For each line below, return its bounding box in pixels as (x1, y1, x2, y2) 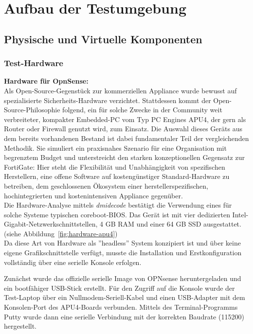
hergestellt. (4, 321, 37, 331)
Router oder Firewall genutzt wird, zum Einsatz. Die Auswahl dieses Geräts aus (4, 123, 242, 134)
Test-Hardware (4, 57, 63, 69)
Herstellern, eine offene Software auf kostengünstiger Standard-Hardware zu (4, 171, 230, 181)
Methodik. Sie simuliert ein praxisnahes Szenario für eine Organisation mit (4, 142, 227, 153)
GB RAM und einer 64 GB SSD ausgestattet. (105, 219, 241, 229)
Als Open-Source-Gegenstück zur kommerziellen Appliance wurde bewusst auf (4, 85, 237, 95)
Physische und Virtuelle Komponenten (4, 31, 202, 46)
